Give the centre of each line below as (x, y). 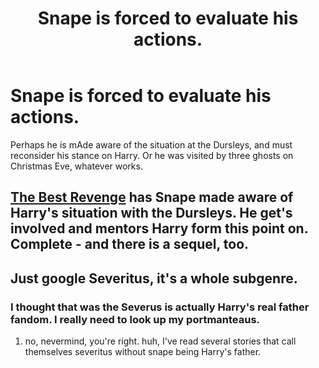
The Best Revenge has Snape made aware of (152, 197)
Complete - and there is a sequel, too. (130, 244)
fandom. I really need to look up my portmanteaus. (135, 319)
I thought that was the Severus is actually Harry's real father (160, 307)
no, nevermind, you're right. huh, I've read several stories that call (160, 341)
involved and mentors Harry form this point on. (159, 228)
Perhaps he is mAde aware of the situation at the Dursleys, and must (151, 144)
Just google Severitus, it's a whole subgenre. (154, 278)
